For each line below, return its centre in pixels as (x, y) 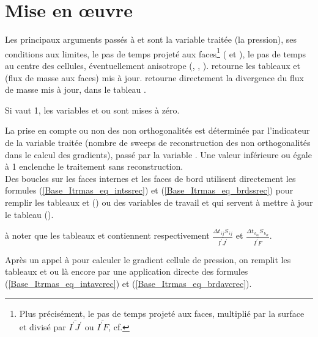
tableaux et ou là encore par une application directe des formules (127, 271)
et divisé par (43, 326)
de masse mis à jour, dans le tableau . (76, 89)
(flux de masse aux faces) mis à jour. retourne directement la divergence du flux (154, 77)
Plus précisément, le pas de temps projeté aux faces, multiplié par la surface (162, 313)
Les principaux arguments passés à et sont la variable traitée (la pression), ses (151, 39)
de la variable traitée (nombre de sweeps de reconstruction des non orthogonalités (158, 142)
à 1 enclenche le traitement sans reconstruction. (94, 166)
